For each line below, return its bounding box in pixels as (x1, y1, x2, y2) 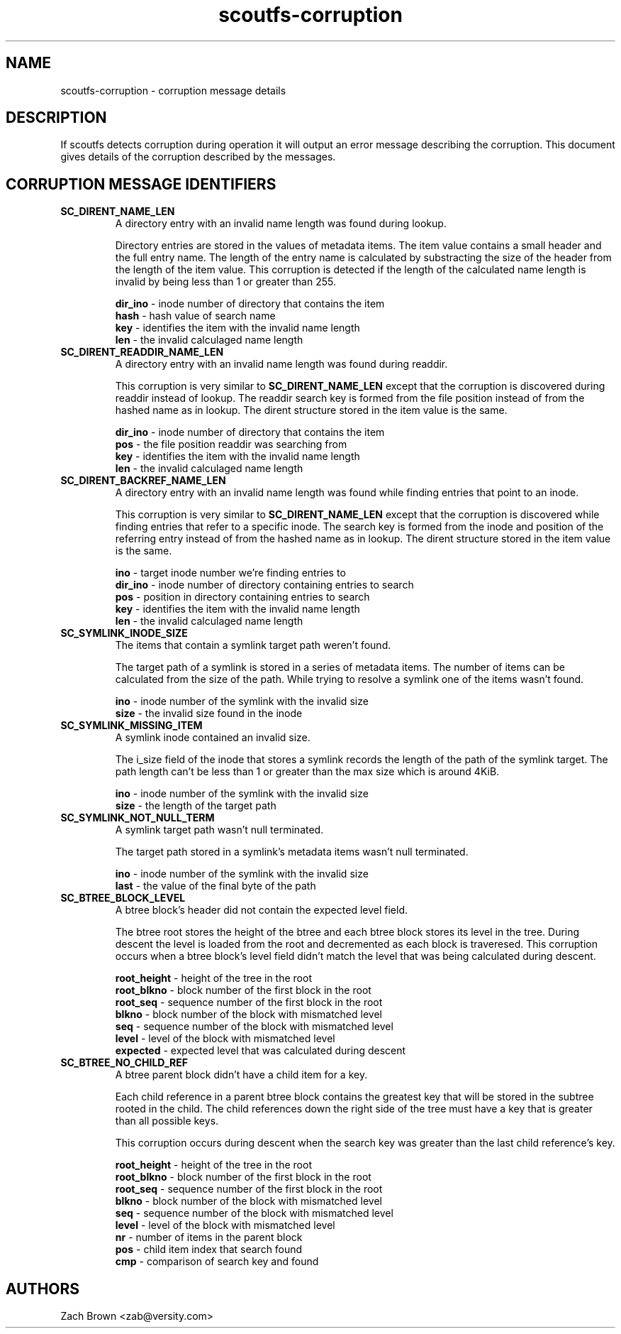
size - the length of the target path (115, 799, 276, 812)
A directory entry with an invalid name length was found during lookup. (115, 217, 447, 230)
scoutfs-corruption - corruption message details (60, 84, 286, 97)
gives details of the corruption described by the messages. (60, 151, 336, 163)
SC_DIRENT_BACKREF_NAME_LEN (60, 474, 226, 487)
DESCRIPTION (6, 109, 107, 127)
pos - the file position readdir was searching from (115, 438, 347, 451)
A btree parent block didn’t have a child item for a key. (115, 1068, 368, 1081)
